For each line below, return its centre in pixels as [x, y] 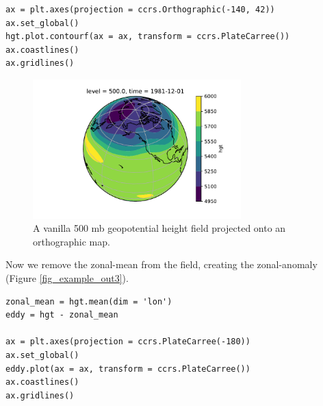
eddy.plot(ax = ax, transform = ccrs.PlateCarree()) [128, 369]
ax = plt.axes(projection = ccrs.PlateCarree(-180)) [128, 342]
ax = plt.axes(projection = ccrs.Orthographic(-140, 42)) [140, 10]
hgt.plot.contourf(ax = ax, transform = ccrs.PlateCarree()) [148, 37]
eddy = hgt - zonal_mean [62, 315]
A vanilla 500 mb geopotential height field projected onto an [159, 228]
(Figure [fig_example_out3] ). [67, 278]
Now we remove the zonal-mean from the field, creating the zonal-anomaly [161, 264]
